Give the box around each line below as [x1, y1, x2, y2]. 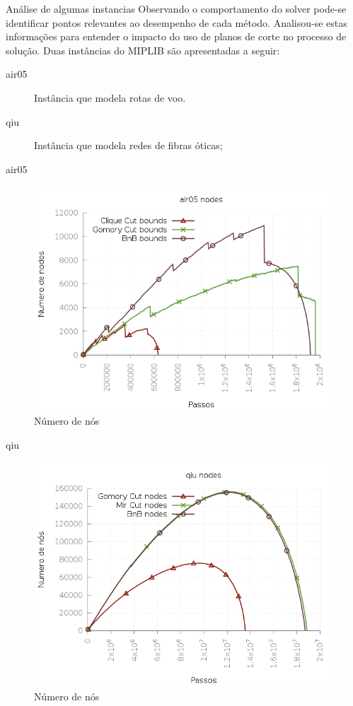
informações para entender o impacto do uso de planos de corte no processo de [6, 29, 347, 44]
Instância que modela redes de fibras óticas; [34, 138, 223, 153]
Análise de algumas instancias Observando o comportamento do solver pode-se [6, 1, 347, 16]
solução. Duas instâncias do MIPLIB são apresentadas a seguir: [6, 42, 280, 57]
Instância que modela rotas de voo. [34, 90, 186, 105]
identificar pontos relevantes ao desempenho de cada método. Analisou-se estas [6, 15, 347, 30]
